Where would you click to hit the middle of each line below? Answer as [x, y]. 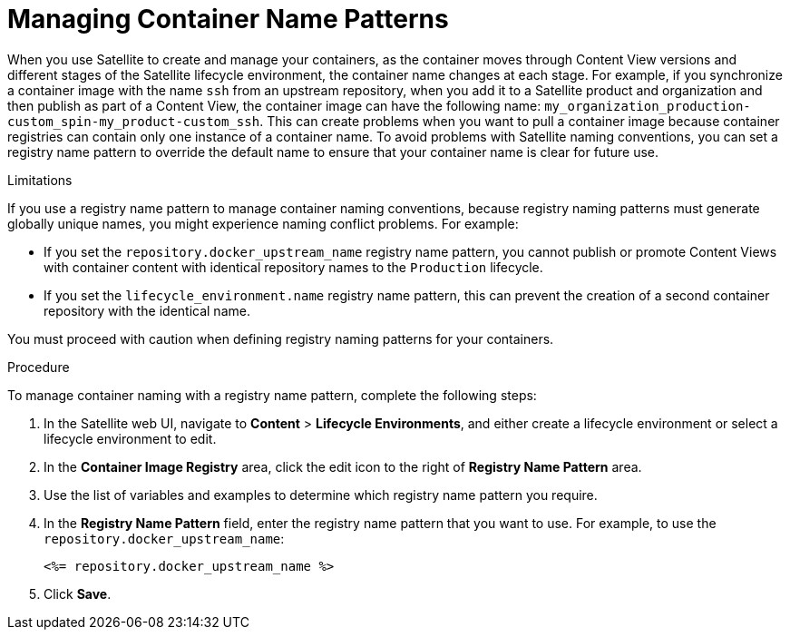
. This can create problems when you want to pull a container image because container [520, 121]
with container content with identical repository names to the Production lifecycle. [293, 267]
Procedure [39, 367]
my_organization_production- [648, 106]
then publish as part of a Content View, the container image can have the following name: [274, 105]
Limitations [40, 180]
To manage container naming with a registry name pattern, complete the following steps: [272, 395]
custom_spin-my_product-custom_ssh [134, 121]
